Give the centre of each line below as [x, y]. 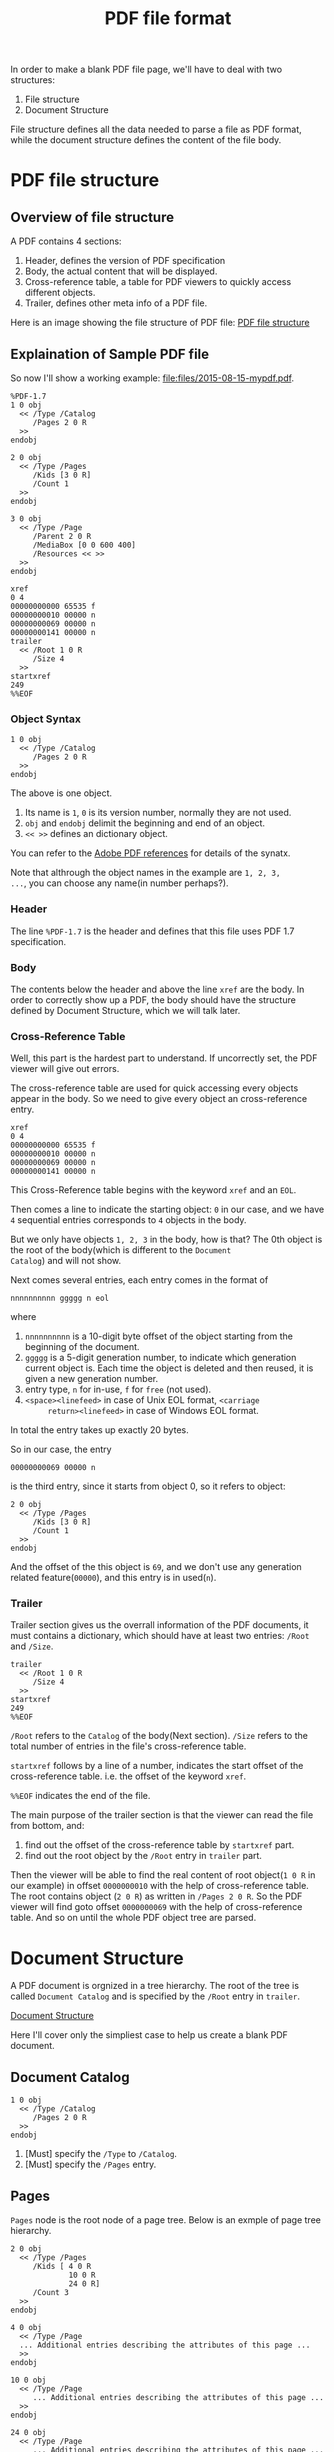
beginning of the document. [82, 1347]
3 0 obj [26, 519]
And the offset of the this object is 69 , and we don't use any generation [156, 1567]
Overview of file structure [92, 217]
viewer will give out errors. [65, 1069]
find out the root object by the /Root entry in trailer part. [143, 1856]
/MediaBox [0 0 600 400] [84, 545]
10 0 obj [28, 2380]
